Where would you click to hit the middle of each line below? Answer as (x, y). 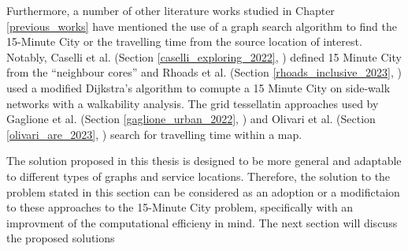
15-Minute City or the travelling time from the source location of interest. (184, 41)
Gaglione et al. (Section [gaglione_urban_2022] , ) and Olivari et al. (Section (191, 119)
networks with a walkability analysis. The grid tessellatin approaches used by (193, 103)
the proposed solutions (61, 238)
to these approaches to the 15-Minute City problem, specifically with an (180, 207)
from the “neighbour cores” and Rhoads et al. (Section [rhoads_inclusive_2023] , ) (204, 72)
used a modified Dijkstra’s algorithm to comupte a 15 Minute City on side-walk (198, 87)
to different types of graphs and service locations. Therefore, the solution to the (198, 176)
